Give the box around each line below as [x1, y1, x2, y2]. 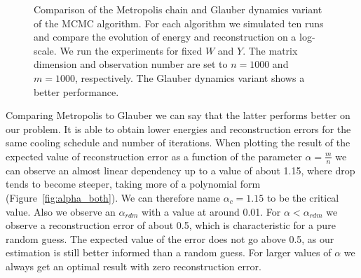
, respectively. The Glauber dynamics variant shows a [74, 70, 305, 85]
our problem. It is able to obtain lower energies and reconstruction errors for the [6, 121, 351, 136]
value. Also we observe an [6, 204, 116, 218]
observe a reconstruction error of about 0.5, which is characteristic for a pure [6, 218, 336, 232]
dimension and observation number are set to [34, 57, 228, 71]
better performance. [34, 84, 119, 99]
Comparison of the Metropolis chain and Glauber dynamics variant [34, 2, 322, 16]
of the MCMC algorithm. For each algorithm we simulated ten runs [34, 15, 324, 30]
